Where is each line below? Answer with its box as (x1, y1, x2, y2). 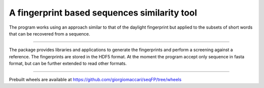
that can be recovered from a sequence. (9, 31, 90, 36)
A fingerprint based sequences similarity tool (9, 7, 198, 18)
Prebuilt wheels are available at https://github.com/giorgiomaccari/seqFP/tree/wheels (9, 76, 182, 82)
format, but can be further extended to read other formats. (9, 61, 127, 67)
